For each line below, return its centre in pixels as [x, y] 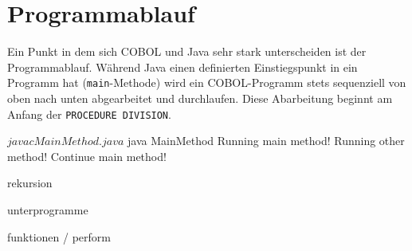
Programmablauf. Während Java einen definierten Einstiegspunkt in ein [182, 67]
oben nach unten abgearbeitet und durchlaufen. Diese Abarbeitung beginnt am [200, 98]
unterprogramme [48, 210]
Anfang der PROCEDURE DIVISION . [89, 114]
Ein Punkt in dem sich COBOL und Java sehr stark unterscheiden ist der [187, 51]
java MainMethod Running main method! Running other [266, 141]
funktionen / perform [59, 236]
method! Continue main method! [87, 156]
